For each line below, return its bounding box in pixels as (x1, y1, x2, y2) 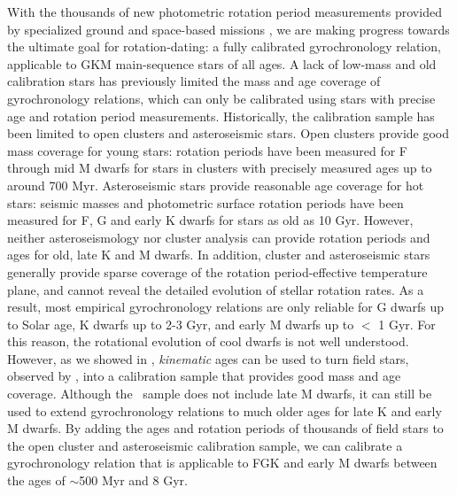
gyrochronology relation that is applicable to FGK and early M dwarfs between (7, 453, 438, 472)
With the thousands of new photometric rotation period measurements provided (7, 3, 442, 20)
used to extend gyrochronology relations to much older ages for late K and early (7, 401, 442, 420)
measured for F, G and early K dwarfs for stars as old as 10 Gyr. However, (7, 211, 414, 229)
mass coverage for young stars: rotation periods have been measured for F (7, 141, 408, 159)
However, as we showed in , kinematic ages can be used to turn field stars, (7, 349, 409, 367)
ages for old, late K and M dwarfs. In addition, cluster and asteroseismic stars (7, 245, 430, 264)
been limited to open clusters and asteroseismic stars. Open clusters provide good (7, 124, 450, 143)
